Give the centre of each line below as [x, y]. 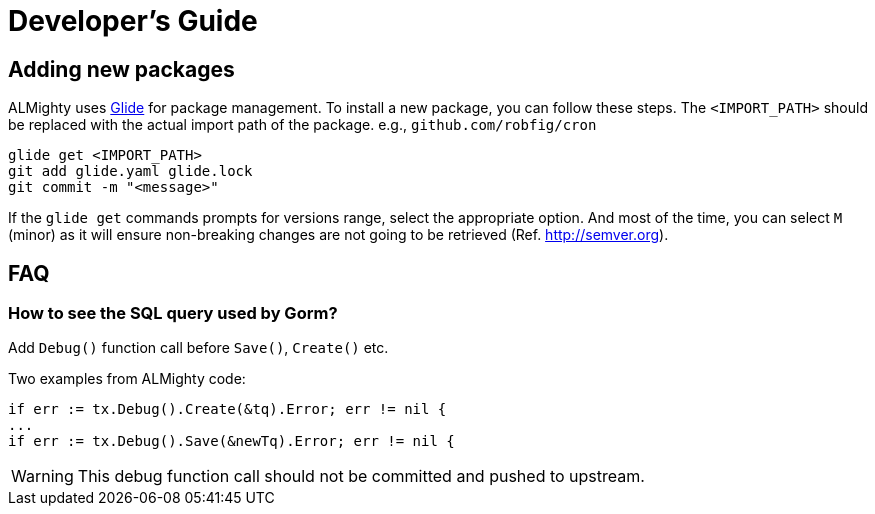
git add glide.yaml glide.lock [130, 171]
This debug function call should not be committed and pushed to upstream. [361, 476]
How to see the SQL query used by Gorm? [173, 313]
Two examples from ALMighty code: [127, 379]
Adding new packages [121, 69]
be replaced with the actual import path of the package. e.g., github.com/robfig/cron [302, 125]
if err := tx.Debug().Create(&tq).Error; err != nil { [227, 409]
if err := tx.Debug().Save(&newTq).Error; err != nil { [231, 441]
